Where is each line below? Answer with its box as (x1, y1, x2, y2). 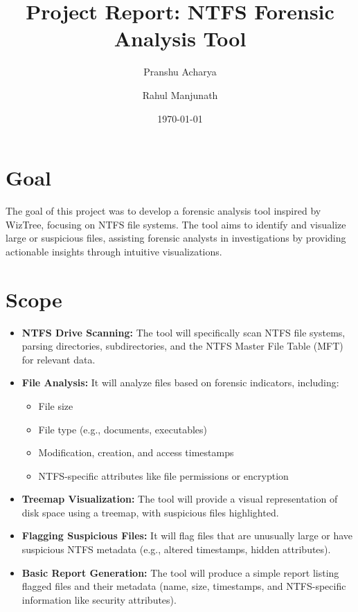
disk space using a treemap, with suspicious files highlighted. (21, 505, 279, 519)
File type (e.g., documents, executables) (38, 422, 207, 436)
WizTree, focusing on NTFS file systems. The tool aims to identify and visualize (6, 217, 346, 231)
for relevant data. (21, 352, 96, 366)
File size (38, 398, 73, 413)
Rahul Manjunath (142, 87, 218, 102)
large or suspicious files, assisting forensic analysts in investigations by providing (6, 231, 346, 245)
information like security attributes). (21, 592, 177, 606)
